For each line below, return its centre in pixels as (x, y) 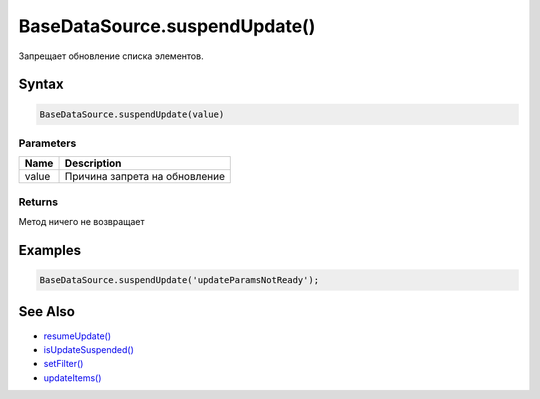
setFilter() (63, 364)
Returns (38, 202)
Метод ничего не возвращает (81, 222)
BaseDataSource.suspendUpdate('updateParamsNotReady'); (179, 280)
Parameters (47, 143)
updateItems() (72, 377)
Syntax (41, 84)
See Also (46, 311)
